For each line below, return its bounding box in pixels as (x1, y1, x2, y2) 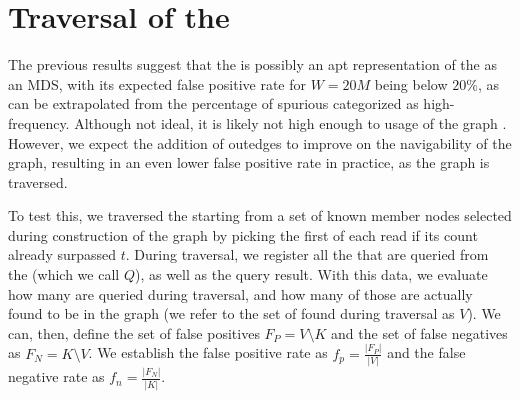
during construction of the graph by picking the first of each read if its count (8, 224, 478, 245)
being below (374, 73, 448, 94)
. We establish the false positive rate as (88, 342, 328, 363)
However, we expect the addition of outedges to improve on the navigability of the (8, 132, 512, 153)
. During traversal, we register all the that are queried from (125, 244, 489, 265)
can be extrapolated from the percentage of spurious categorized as (8, 93, 419, 114)
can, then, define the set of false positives (8, 322, 260, 343)
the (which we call (8, 264, 120, 285)
